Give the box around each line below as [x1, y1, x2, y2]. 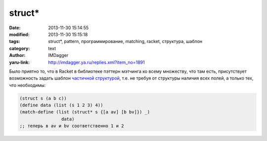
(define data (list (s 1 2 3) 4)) [19, 102, 103, 108]
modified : [9, 31, 30, 37]
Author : [9, 52, 26, 58]
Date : [9, 25, 21, 31]
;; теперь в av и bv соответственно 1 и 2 [19, 123, 124, 129]
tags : [9, 39, 20, 45]
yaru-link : [9, 59, 30, 65]
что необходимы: [9, 82, 46, 88]
